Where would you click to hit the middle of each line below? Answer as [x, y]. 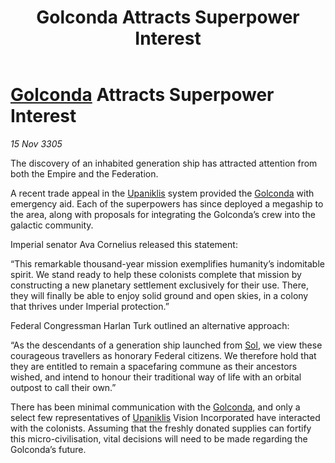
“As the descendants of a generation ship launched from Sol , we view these [166, 345]
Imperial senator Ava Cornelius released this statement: [124, 244]
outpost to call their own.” [63, 387]
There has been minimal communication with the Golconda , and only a [155, 407]
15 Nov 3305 [36, 143]
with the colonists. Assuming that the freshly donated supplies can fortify [161, 428]
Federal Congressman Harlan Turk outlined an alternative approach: [150, 325]
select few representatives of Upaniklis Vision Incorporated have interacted [165, 417]
